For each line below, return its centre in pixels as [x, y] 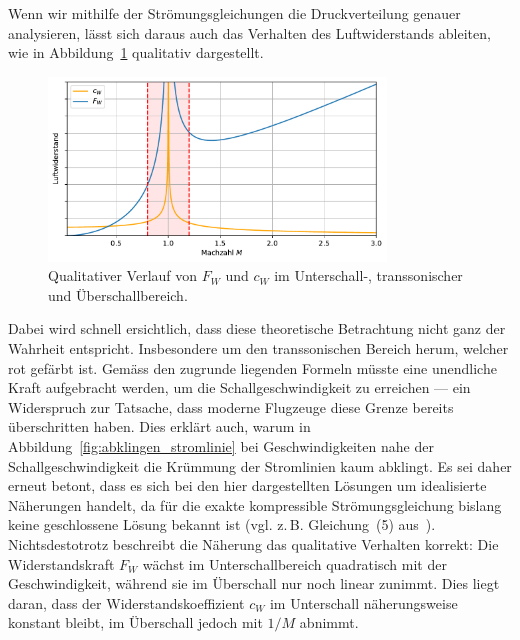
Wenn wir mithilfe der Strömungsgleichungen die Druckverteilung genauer [234, 13]
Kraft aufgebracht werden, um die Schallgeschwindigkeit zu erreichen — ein [239, 387]
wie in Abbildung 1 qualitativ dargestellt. [136, 52]
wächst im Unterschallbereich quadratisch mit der [294, 563]
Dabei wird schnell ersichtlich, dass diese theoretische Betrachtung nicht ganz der [257, 328]
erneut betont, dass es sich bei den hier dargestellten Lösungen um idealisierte [247, 485]
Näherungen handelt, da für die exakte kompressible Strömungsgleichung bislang [255, 504]
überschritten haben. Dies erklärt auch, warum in [159, 426]
